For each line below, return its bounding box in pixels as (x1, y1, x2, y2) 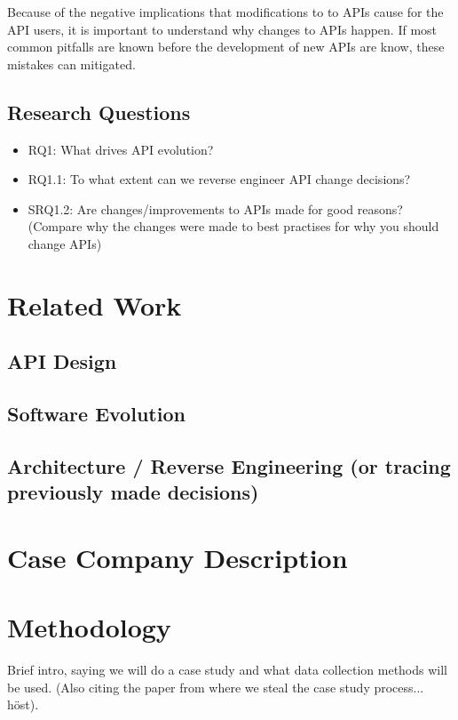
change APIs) (28, 234, 102, 252)
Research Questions (7, 98, 191, 125)
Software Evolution (7, 400, 186, 428)
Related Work (7, 286, 182, 323)
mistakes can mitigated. (7, 54, 136, 73)
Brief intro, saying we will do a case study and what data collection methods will (7, 660, 448, 679)
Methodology (7, 609, 171, 645)
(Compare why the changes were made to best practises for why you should (28, 217, 439, 236)
